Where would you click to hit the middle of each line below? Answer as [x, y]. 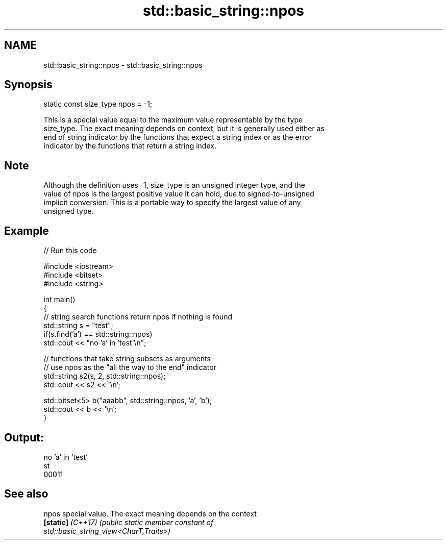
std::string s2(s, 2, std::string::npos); [105, 376]
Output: [24, 437]
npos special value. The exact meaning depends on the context [150, 513]
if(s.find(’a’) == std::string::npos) [98, 334]
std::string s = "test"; [78, 326]
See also [26, 494]
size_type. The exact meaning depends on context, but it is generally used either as [184, 129]
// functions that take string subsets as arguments [127, 359]
